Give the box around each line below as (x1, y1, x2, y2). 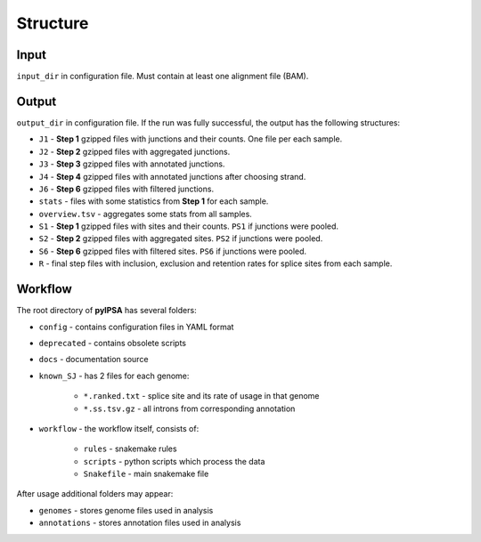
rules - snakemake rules (83, 443, 177, 454)
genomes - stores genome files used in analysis (38, 505, 214, 515)
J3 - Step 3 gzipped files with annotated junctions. (38, 158, 225, 169)
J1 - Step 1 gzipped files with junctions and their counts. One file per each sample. (38, 133, 343, 144)
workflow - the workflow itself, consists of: (38, 423, 200, 433)
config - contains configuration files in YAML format (38, 321, 234, 332)
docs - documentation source (38, 354, 149, 365)
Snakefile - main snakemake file (83, 468, 209, 480)
